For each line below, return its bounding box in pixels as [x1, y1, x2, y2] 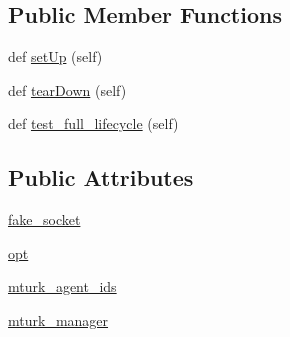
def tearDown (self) [8, 79, 127, 100]
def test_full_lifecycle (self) [8, 113, 179, 134]
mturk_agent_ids [8, 276, 117, 297]
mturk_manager [8, 309, 109, 330]
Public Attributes [8, 162, 194, 193]
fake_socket [8, 209, 81, 230]
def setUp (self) [8, 46, 103, 67]
